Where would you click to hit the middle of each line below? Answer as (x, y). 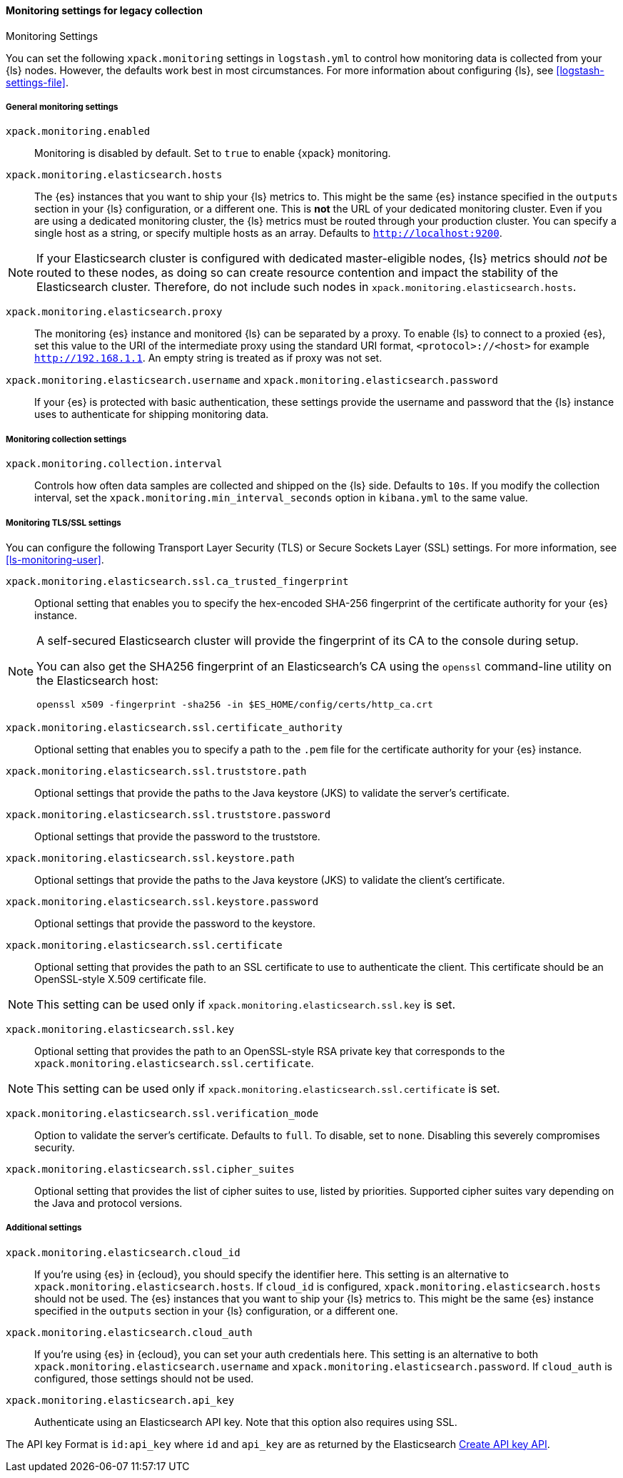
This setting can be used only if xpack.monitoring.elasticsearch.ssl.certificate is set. (268, 1088)
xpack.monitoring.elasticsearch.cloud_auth (129, 1332)
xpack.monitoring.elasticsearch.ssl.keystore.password (162, 901)
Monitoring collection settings (66, 439)
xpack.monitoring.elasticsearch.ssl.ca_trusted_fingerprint (177, 581)
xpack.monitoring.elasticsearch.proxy (114, 312)
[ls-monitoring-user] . (55, 559)
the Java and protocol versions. (108, 1203)
